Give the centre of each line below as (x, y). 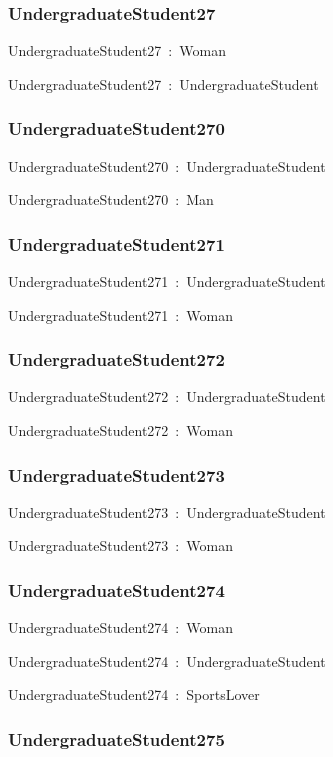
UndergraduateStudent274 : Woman (120, 627)
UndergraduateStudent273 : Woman (120, 545)
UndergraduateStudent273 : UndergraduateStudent (167, 511)
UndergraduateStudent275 (116, 738)
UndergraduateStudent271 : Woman (120, 314)
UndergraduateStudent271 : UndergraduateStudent (167, 281)
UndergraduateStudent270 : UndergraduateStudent (167, 165)
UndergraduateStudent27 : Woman (117, 50)
